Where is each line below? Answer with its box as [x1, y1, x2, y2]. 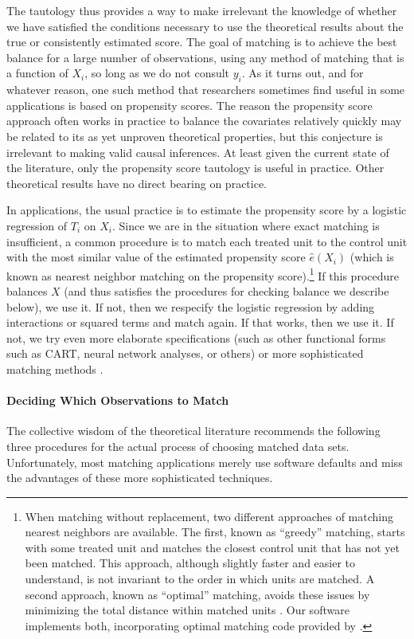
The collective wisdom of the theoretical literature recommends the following [6, 422, 381, 439]
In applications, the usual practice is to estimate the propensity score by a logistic [6, 202, 407, 218]
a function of [6, 65, 68, 81]
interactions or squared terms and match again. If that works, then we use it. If [6, 314, 394, 331]
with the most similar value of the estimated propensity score [6, 249, 306, 265]
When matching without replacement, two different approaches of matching [25, 508, 393, 524]
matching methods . [6, 360, 103, 377]
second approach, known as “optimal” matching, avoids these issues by [25, 586, 370, 602]
